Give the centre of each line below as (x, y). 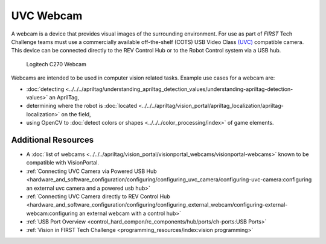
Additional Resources (52, 139)
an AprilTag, (64, 97)
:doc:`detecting (45, 89)
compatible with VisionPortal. (63, 163)
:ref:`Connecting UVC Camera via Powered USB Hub (91, 171)
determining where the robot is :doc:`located (82, 106)
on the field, (76, 114)
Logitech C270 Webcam (56, 64)
